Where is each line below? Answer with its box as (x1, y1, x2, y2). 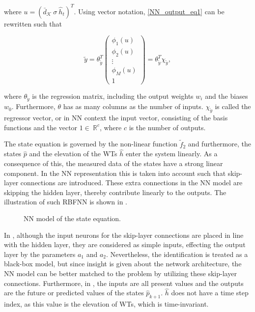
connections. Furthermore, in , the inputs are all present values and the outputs (4, 278, 244, 288)
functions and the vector (4, 122, 78, 132)
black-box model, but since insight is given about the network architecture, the (4, 258, 242, 269)
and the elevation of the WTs (29, 148, 117, 159)
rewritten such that (4, 18, 62, 28)
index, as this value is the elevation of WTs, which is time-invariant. (4, 299, 209, 309)
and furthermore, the (188, 139, 251, 149)
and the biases (205, 90, 248, 101)
